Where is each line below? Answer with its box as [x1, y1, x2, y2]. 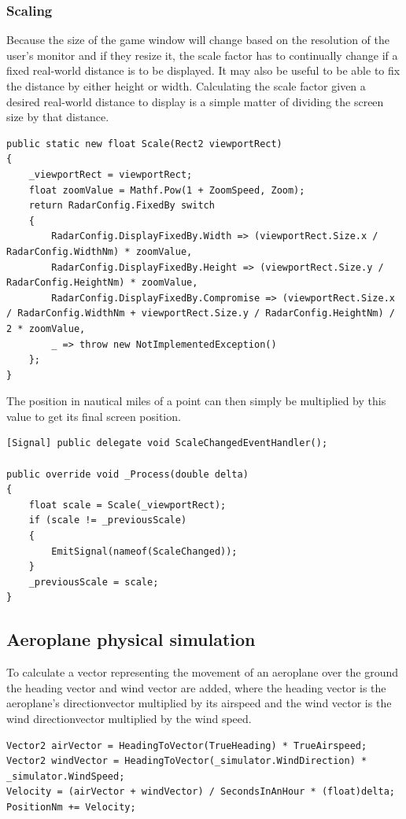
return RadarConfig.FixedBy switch [28, 200, 215, 212]
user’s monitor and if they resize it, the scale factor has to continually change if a [6, 46, 398, 63]
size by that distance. [6, 109, 109, 125]
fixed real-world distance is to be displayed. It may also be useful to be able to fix [6, 62, 400, 79]
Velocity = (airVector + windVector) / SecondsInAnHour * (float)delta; [6, 786, 395, 798]
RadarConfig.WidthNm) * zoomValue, [6, 245, 193, 257]
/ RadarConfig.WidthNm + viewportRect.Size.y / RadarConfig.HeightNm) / [6, 308, 395, 319]
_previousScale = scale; [28, 576, 159, 588]
